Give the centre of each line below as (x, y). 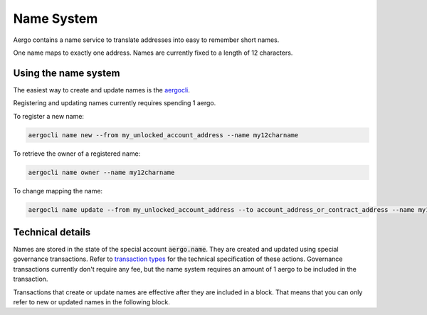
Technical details (52, 232)
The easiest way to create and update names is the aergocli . (101, 90)
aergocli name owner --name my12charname (101, 172)
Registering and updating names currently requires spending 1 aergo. (115, 103)
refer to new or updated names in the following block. (91, 302)
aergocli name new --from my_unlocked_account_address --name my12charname (163, 135)
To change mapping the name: (58, 191)
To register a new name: (49, 116)
